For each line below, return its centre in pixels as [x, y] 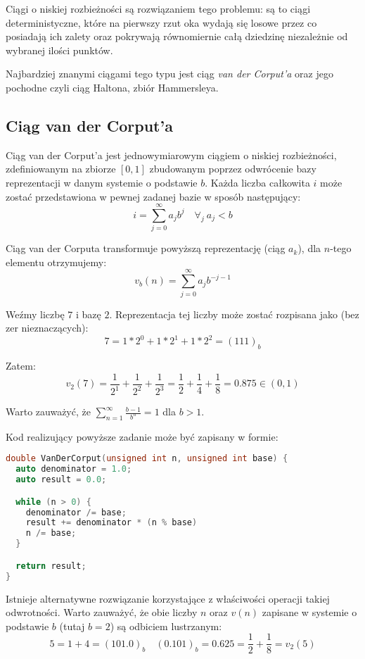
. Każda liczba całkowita [257, 182]
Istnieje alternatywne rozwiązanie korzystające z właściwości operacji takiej [168, 598]
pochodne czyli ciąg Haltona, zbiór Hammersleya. [112, 87]
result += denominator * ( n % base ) [111, 523]
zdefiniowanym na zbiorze [61, 169]
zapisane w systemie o [309, 612]
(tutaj [72, 626]
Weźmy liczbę [35, 314]
